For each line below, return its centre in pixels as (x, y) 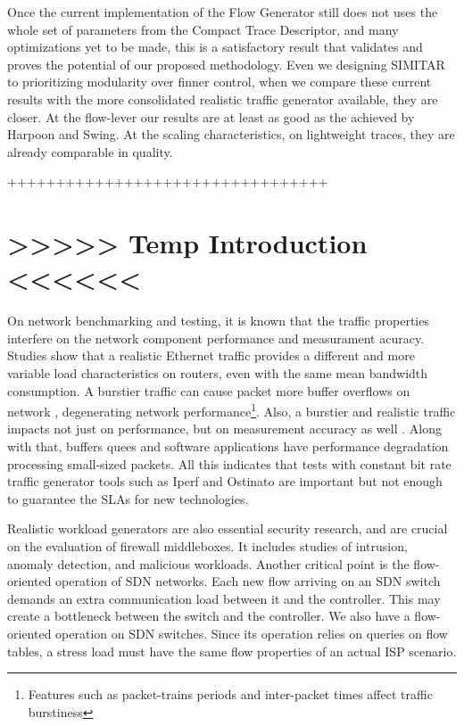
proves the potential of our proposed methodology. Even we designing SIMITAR (226, 64)
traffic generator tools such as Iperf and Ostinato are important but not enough (225, 481)
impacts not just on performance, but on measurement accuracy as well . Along (224, 429)
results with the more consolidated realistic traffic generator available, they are (223, 99)
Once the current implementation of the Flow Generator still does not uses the (223, 12)
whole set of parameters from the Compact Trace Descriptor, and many (203, 29)
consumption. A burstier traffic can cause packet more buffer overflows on (209, 390)
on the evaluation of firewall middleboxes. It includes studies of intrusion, (207, 546)
